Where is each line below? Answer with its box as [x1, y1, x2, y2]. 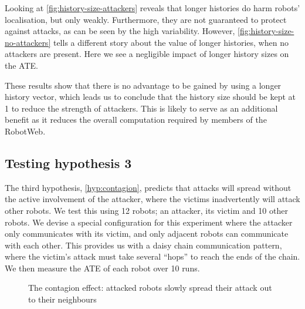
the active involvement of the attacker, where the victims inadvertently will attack [5, 193, 300, 205]
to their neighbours [28, 293, 97, 305]
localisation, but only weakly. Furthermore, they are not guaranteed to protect [5, 13, 287, 25]
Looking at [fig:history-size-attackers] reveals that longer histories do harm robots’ [5, 2, 300, 14]
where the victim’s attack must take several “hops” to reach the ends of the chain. [5, 250, 300, 263]
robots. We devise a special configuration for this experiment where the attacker [5, 216, 293, 228]
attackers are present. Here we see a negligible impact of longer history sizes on [5, 48, 289, 60]
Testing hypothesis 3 [5, 153, 132, 172]
